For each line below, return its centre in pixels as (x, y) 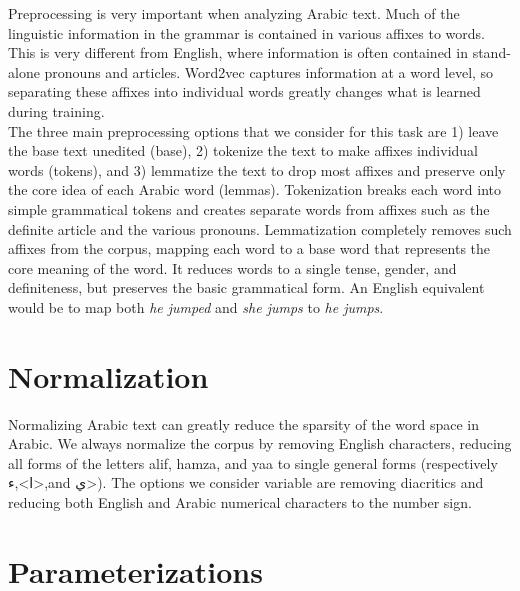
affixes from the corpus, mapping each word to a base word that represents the (249, 248)
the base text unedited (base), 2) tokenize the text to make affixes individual (243, 150)
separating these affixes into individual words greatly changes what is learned (244, 91)
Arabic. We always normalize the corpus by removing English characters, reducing (260, 443)
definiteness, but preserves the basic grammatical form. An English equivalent (246, 287)
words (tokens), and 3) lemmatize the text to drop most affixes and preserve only (257, 169)
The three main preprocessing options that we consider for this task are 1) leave (253, 130)
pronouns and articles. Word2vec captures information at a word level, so (269, 71)
